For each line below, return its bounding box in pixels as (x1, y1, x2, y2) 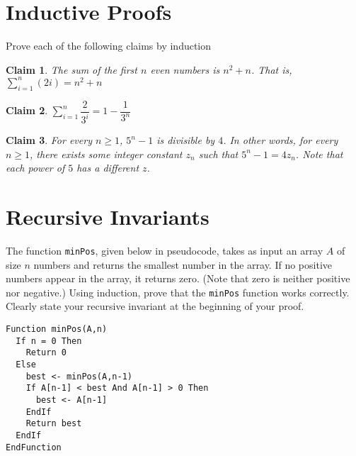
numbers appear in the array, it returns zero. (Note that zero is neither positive (6, 271, 350, 286)
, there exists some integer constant (30, 146, 183, 161)
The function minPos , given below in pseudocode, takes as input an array (6, 243, 323, 257)
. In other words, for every (223, 133, 338, 148)
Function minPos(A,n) (6, 324, 108, 335)
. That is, (251, 62, 292, 77)
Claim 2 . (6, 103, 48, 118)
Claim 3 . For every (6, 133, 92, 148)
